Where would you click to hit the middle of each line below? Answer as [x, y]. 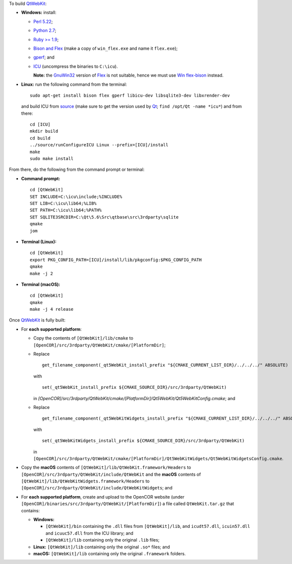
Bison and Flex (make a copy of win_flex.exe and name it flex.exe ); [105, 48]
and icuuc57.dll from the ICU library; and [90, 533]
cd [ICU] [40, 125]
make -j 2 [41, 273]
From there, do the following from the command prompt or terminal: [77, 170]
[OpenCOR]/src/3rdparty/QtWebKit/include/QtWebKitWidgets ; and [97, 488]
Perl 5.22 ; [43, 21]
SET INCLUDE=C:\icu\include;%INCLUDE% [76, 197]
